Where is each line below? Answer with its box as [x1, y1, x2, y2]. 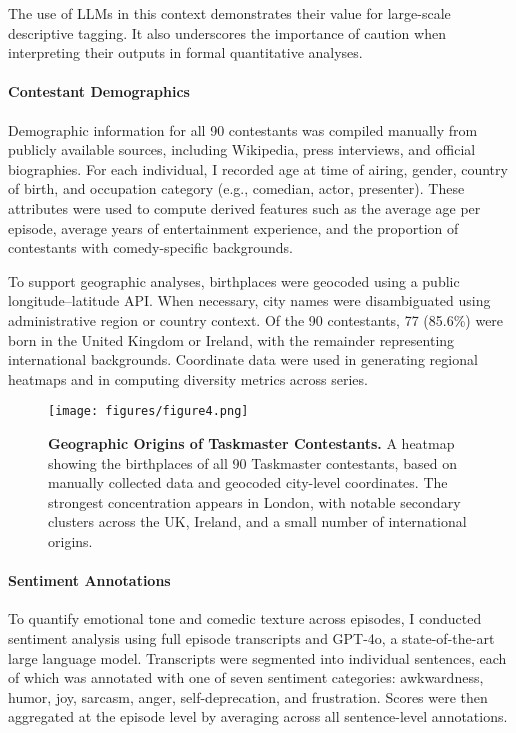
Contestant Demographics [8, 81, 190, 102]
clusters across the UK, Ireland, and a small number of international [48, 511, 467, 532]
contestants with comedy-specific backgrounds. [8, 237, 293, 258]
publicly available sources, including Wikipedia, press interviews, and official [8, 139, 476, 160]
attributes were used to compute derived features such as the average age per [8, 197, 481, 218]
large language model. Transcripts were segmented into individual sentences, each [8, 647, 507, 668]
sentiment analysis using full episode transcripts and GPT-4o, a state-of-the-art [8, 627, 495, 648]
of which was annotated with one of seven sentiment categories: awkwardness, [8, 667, 484, 688]
